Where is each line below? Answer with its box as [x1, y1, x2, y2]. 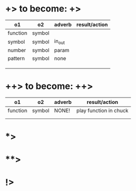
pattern [7, 55, 25, 62]
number [7, 47, 26, 54]
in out [54, 37, 65, 45]
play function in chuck [76, 107, 128, 114]
